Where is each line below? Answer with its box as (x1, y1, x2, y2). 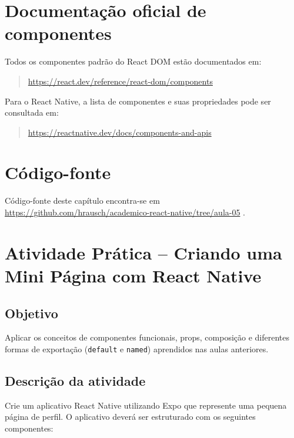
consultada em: (5, 106, 59, 119)
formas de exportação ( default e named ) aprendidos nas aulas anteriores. (5, 342, 269, 355)
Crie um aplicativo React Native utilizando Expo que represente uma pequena (5, 399, 287, 411)
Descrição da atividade (5, 372, 146, 389)
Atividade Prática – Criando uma (5, 240, 282, 264)
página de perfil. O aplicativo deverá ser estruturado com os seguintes (5, 410, 256, 423)
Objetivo (5, 304, 58, 322)
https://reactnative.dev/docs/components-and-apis (28, 126, 212, 138)
